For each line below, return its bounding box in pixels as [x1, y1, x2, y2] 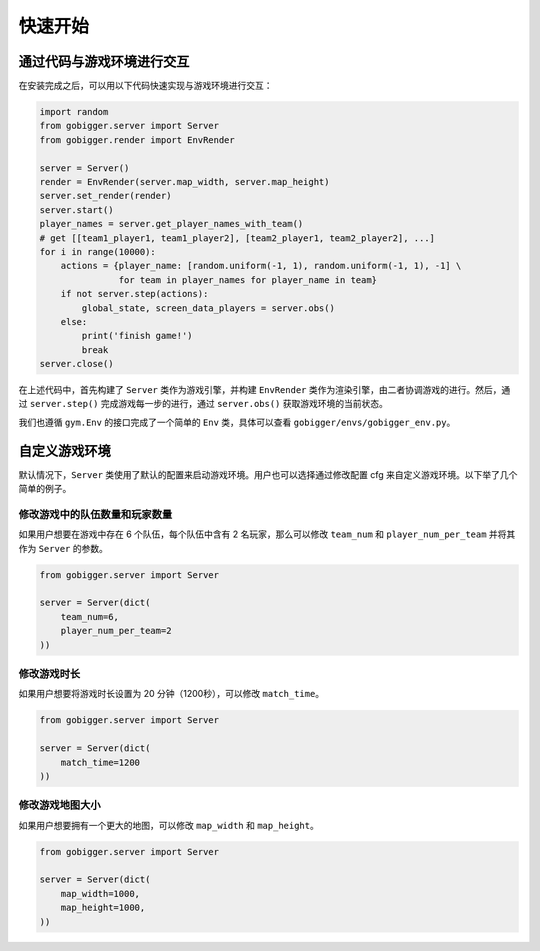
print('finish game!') [81, 330, 194, 342]
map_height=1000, [60, 902, 146, 914]
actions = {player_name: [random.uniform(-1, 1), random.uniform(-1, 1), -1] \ [60, 260, 462, 272]
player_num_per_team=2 [60, 625, 172, 637]
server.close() [39, 358, 114, 370]
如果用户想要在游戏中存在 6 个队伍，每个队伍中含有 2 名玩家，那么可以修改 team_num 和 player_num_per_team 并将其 [18, 528, 516, 540]
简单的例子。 [18, 483, 72, 495]
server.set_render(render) [39, 190, 172, 202]
